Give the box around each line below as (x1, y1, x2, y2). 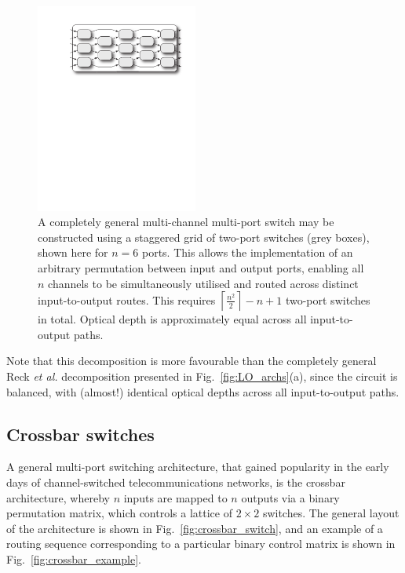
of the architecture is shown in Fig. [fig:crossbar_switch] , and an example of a (6, 520, 383, 536)
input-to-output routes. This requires (38, 291, 216, 308)
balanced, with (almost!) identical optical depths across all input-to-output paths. (6, 383, 400, 400)
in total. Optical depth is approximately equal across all (38, 311, 307, 327)
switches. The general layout (262, 505, 400, 521)
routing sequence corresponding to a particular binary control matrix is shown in (6, 535, 396, 552)
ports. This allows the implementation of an (141, 244, 353, 261)
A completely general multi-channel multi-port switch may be (38, 214, 334, 230)
